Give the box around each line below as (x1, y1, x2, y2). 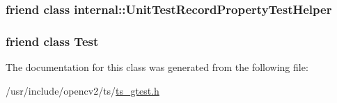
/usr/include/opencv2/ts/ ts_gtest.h (6, 83, 159, 97)
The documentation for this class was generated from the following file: (6, 60, 308, 74)
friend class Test (6, 32, 99, 49)
